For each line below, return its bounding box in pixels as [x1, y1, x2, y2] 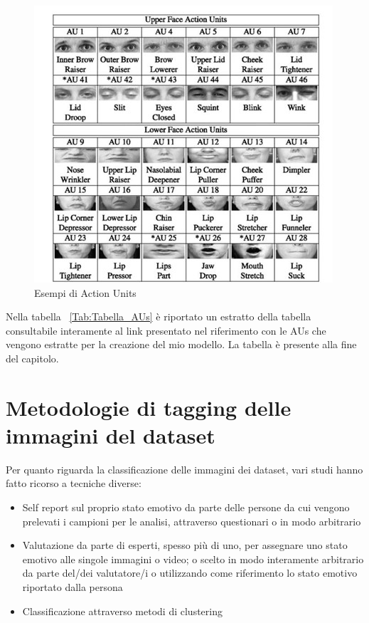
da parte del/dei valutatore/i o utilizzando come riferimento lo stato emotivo [22, 565, 358, 580]
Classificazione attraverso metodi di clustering [22, 603, 223, 618]
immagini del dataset [6, 420, 215, 449]
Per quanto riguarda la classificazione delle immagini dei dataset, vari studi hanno [6, 461, 363, 476]
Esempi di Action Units [34, 285, 137, 300]
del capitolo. [6, 350, 59, 365]
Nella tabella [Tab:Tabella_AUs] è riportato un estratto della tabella [6, 309, 311, 324]
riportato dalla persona [22, 580, 123, 595]
